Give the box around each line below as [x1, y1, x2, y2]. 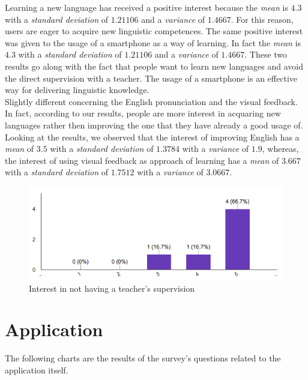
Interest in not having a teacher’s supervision [29, 282, 195, 294]
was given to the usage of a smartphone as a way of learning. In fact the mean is [5, 36, 301, 49]
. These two [244, 48, 288, 61]
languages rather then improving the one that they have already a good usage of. [5, 118, 303, 131]
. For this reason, [231, 13, 294, 25]
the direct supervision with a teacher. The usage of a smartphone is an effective [5, 71, 297, 84]
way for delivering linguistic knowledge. [5, 83, 149, 96]
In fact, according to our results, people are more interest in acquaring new [5, 107, 281, 119]
